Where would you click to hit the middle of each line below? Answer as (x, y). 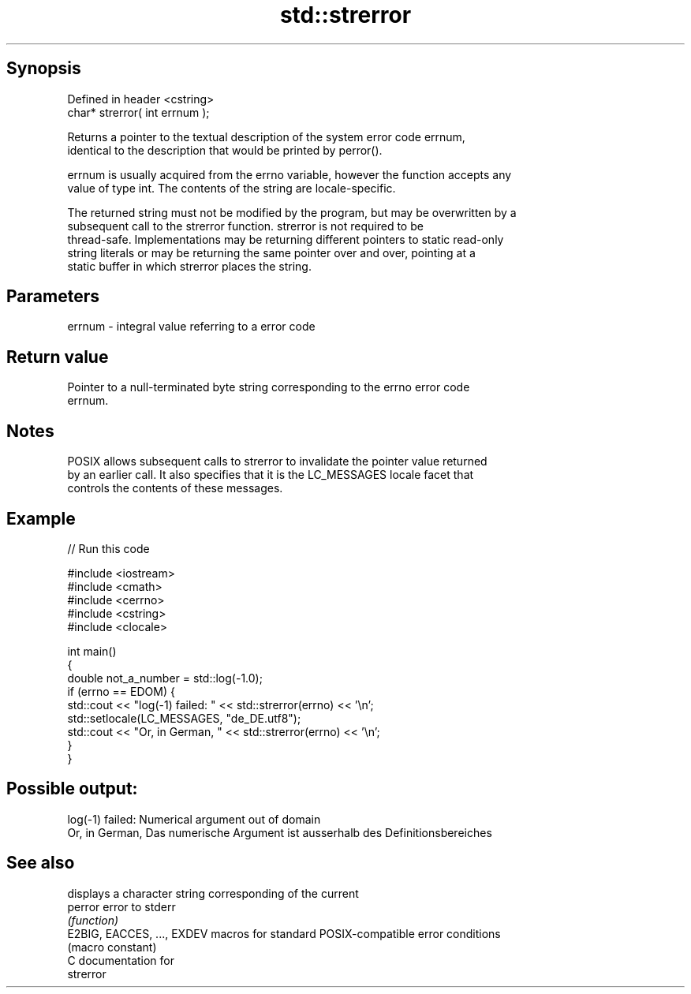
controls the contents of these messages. (175, 488)
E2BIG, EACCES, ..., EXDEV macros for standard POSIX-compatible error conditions (284, 933)
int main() (92, 651)
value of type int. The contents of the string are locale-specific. (232, 188)
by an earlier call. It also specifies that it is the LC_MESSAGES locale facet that (271, 475)
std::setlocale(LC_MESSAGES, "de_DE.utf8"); (184, 718)
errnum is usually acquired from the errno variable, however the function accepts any (289, 174)
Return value (58, 357)
